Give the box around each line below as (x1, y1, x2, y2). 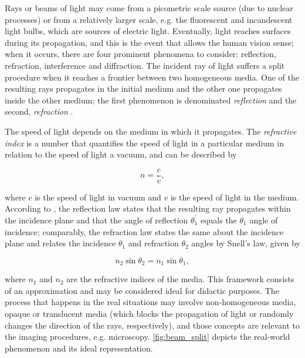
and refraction (128, 237, 179, 249)
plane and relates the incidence (5, 237, 116, 249)
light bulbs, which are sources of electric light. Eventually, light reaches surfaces (5, 25, 291, 37)
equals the (200, 213, 237, 226)
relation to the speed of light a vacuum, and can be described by (5, 148, 237, 160)
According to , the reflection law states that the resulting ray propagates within (5, 202, 291, 215)
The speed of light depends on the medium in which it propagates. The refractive (5, 125, 297, 137)
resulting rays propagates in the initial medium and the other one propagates (5, 82, 282, 95)
